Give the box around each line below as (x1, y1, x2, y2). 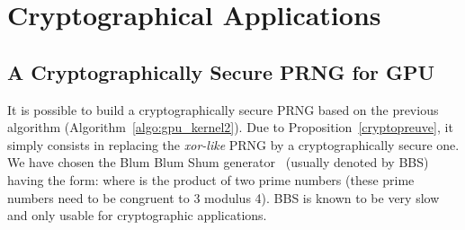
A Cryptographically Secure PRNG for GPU (7, 57, 435, 85)
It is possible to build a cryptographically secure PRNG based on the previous (7, 100, 439, 119)
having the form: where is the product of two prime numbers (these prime (7, 170, 415, 189)
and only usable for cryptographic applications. (7, 206, 267, 225)
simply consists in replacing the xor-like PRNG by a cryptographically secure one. (7, 135, 460, 154)
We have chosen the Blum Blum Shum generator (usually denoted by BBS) (7, 153, 429, 172)
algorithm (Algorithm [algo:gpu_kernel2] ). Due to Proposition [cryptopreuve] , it (7, 118, 453, 137)
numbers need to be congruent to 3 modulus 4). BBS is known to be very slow (7, 188, 440, 207)
